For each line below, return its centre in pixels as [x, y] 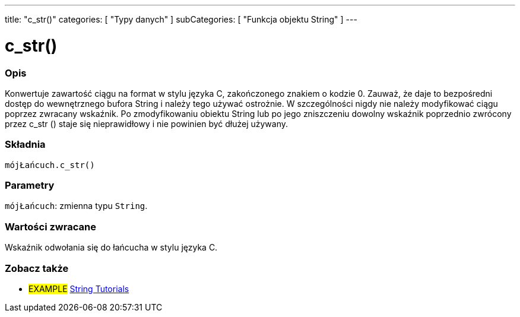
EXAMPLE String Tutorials [79, 289]
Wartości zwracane [50, 226]
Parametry [30, 185]
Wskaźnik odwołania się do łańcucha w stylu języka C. [111, 248]
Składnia [25, 145]
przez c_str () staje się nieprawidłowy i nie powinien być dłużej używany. [147, 123]
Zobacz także [37, 268]
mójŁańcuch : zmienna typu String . [76, 206]
